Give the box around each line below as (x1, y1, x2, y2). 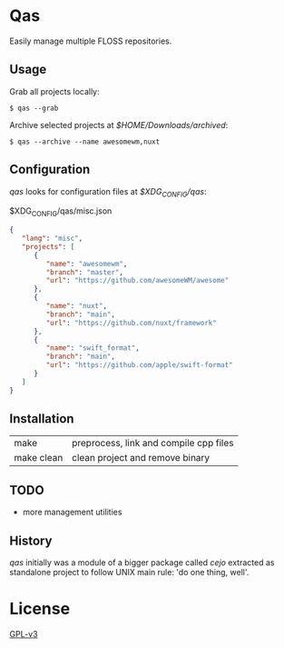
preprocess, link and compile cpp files (71, 437, 234, 450)
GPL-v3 (9, 629, 38, 640)
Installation (9, 411, 74, 427)
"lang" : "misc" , (21, 234, 83, 244)
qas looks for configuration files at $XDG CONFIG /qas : (9, 185, 207, 199)
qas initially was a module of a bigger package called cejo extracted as (9, 557, 275, 568)
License (9, 599, 71, 619)
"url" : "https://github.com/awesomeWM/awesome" (45, 276, 230, 285)
